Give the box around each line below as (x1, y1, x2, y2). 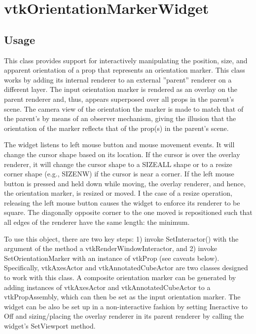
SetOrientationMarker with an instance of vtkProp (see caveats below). (4, 252, 219, 263)
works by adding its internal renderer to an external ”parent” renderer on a (4, 74, 232, 84)
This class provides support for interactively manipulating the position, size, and (4, 55, 248, 65)
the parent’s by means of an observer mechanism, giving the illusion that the (4, 113, 236, 124)
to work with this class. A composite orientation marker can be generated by (4, 272, 236, 283)
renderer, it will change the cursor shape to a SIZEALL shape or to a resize (4, 159, 232, 169)
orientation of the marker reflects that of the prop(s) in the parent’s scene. (4, 123, 229, 133)
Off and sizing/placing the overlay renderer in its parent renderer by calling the (4, 311, 244, 321)
